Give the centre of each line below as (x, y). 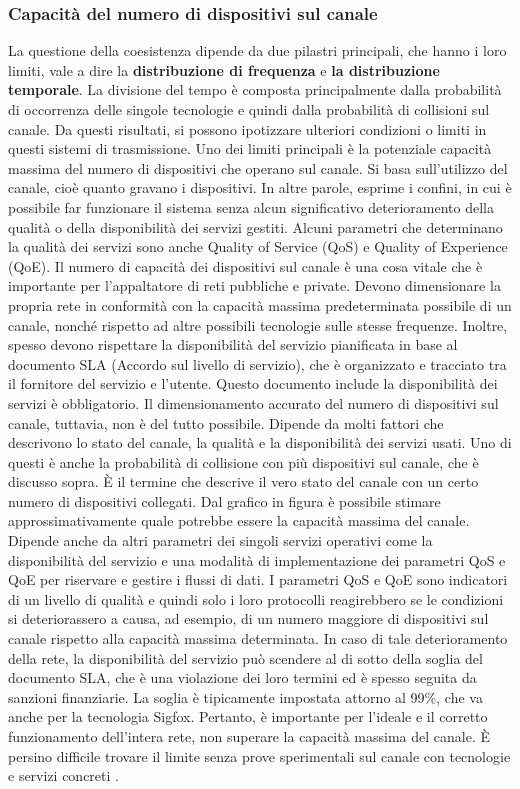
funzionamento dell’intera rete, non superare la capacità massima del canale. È (249, 736)
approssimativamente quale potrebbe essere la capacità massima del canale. (239, 520)
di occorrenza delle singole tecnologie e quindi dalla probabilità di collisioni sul (249, 109)
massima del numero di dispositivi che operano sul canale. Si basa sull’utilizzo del (258, 167)
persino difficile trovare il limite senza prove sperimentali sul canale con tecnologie (259, 755)
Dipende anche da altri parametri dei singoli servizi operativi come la (220, 540)
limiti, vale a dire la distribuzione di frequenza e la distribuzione (224, 69)
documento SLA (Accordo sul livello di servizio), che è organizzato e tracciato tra (257, 363)
